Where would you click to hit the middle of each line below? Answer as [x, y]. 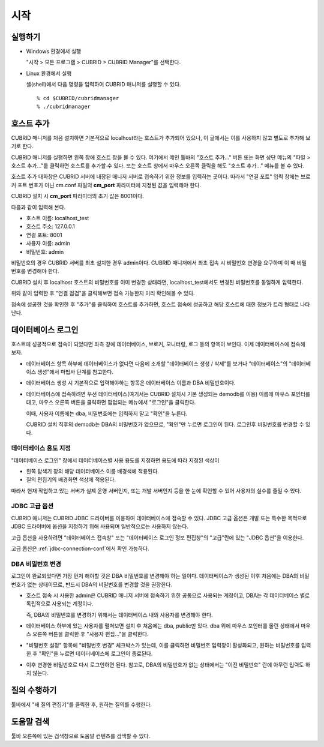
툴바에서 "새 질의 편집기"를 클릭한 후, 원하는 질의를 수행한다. [82, 704]
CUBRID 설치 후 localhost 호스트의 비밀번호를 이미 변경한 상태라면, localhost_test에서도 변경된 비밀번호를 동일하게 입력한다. [157, 282]
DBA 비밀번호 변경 [36, 564]
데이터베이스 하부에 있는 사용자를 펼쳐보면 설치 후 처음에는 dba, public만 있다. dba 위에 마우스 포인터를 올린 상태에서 [163, 626]
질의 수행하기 [34, 690]
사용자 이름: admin [48, 244]
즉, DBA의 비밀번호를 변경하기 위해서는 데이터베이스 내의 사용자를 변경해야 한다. [119, 614]
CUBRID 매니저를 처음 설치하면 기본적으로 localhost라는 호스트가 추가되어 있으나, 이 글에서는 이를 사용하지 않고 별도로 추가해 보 [161, 137]
